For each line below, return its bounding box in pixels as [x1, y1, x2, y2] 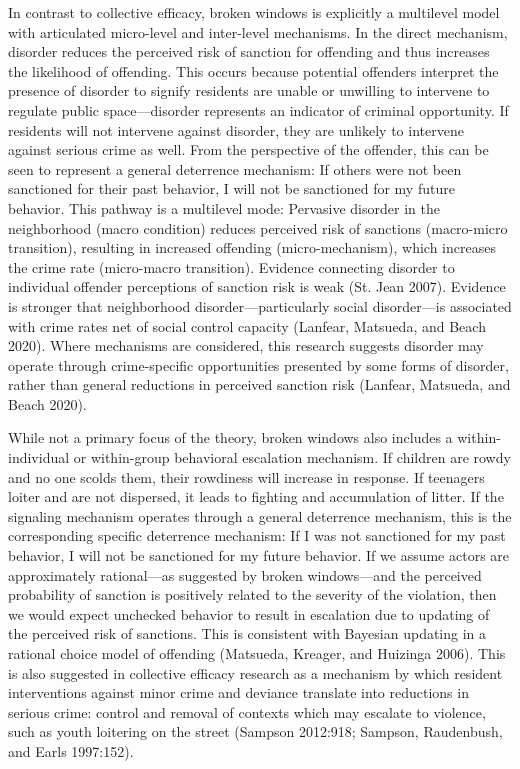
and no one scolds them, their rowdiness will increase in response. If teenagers [8, 466, 485, 487]
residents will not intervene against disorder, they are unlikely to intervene [8, 119, 464, 140]
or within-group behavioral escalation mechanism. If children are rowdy [73, 447, 511, 468]
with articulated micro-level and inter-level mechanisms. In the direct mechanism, [8, 21, 508, 42]
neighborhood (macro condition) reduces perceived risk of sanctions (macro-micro [8, 217, 508, 238]
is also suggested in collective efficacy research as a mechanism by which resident [8, 662, 503, 683]
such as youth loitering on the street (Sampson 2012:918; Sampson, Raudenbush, [8, 721, 503, 742]
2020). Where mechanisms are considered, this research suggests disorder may [8, 335, 484, 356]
